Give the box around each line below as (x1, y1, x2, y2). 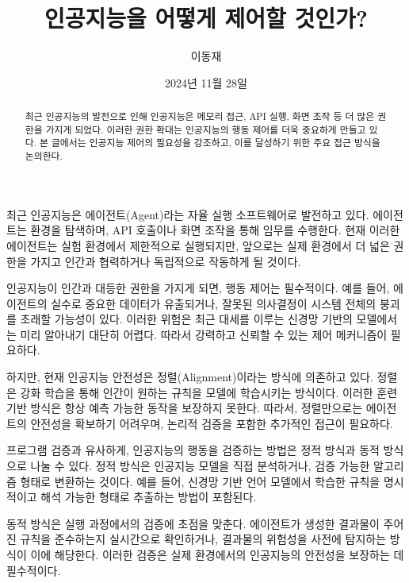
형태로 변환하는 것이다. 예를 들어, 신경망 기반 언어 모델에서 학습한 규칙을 (20, 473, 380, 489)
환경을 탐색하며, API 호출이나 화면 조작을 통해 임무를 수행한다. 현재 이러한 (30, 222, 400, 238)
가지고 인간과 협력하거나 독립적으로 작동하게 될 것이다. (30, 253, 301, 269)
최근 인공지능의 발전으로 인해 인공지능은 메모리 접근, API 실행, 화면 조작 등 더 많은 (25, 110, 375, 123)
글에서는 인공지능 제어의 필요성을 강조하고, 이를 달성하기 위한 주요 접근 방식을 (51, 136, 380, 149)
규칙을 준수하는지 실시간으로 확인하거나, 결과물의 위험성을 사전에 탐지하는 (20, 531, 387, 547)
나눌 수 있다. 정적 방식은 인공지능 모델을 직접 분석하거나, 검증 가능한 (30, 458, 370, 474)
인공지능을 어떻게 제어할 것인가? (44, 2, 369, 34)
